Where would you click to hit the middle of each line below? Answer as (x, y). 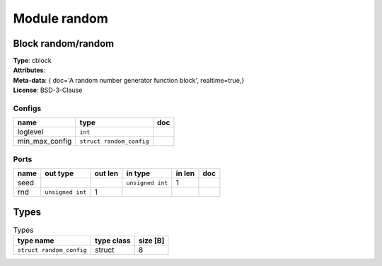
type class (112, 241)
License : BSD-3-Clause (48, 90)
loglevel (30, 132)
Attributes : (29, 70)
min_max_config (45, 141)
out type (59, 173)
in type (138, 173)
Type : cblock (33, 61)
